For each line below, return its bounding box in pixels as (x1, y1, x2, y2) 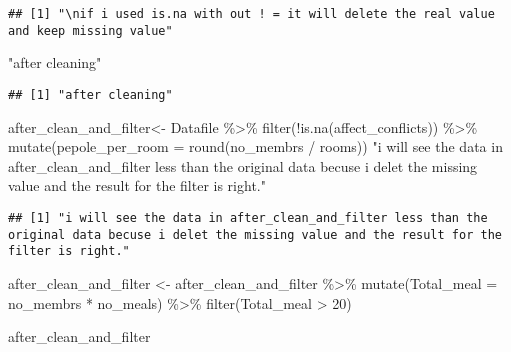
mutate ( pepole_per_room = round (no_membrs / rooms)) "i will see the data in (8, 136, 503, 157)
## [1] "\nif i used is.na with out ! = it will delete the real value (8, 7, 495, 21)
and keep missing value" (8, 23, 173, 38)
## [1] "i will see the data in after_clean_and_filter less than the (8, 210, 488, 225)
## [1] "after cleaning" (8, 87, 173, 102)
